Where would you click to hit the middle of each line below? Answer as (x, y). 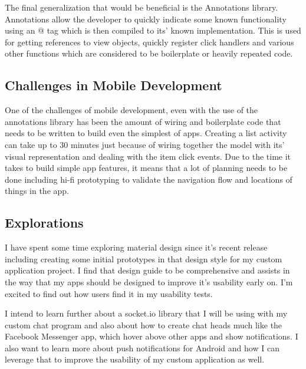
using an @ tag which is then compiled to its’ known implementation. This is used (153, 30)
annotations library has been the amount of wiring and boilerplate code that (143, 121)
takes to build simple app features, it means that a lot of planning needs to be (146, 168)
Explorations (44, 223)
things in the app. (37, 191)
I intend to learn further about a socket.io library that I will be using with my (146, 313)
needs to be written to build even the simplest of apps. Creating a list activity (146, 133)
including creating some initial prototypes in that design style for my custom (144, 258)
